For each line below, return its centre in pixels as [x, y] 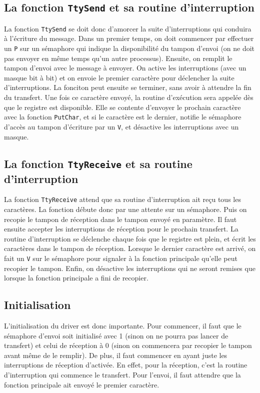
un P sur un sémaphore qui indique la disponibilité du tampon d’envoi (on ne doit [129, 48]
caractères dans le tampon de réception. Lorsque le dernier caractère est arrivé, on [130, 248]
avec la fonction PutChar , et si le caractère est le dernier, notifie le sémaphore [123, 117]
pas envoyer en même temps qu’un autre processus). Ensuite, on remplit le [118, 58]
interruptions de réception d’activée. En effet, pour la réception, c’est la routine [126, 365]
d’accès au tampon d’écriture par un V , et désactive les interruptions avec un [121, 126]
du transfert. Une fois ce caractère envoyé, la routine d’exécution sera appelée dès [129, 97]
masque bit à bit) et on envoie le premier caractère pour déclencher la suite [119, 77]
